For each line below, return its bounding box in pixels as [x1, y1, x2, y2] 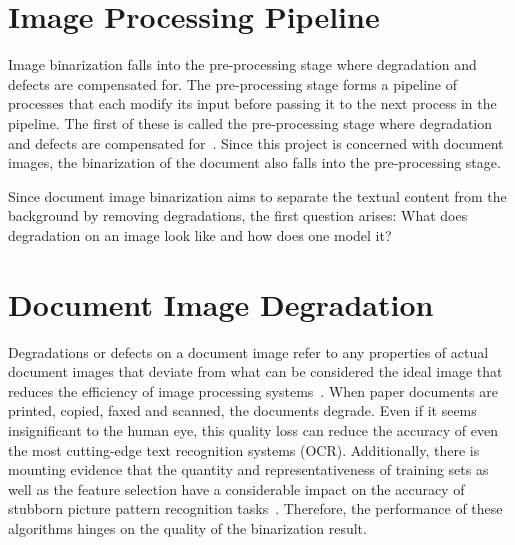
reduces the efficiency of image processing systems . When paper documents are [8, 380, 498, 401]
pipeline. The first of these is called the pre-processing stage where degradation [8, 112, 493, 133]
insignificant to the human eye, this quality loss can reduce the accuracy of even [8, 419, 498, 440]
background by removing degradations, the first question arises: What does [8, 205, 468, 226]
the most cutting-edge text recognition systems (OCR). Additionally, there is [8, 439, 480, 460]
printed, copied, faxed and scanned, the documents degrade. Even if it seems [8, 400, 477, 421]
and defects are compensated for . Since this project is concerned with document [8, 132, 504, 153]
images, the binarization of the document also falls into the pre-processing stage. [8, 152, 501, 173]
